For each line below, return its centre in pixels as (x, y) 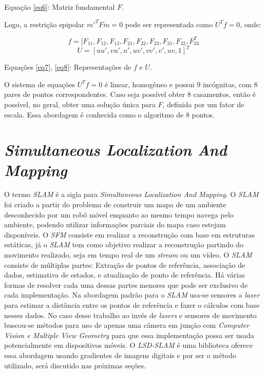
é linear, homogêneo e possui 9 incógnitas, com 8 (181, 84)
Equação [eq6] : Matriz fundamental (60, 7)
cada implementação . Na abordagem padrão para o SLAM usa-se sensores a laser (132, 295)
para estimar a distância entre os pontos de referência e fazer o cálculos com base (132, 305)
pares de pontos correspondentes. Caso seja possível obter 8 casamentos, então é (130, 94)
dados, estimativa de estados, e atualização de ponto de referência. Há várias (125, 275)
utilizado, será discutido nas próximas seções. (75, 365)
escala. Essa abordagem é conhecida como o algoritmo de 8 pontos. (110, 114)
